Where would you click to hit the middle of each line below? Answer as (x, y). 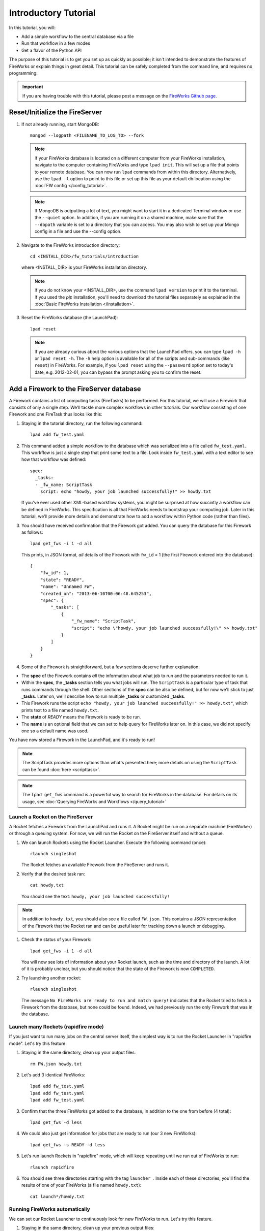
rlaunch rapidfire (52, 1167)
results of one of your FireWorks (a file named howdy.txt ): (81, 1185)
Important (33, 87)
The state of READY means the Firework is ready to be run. (81, 717)
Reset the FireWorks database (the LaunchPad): (70, 318)
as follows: (32, 532)
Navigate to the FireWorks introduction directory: (71, 245)
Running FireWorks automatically (50, 1209)
